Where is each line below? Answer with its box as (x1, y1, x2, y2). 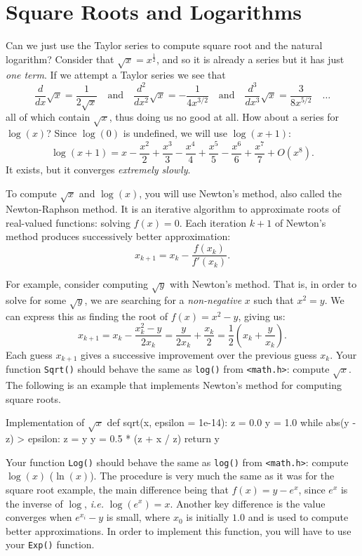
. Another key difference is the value (170, 496, 326, 510)
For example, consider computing (6, 277, 148, 291)
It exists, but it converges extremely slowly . (6, 161, 191, 176)
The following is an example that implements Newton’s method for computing (6, 378, 342, 392)
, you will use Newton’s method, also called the (139, 185, 342, 200)
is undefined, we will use (123, 126, 228, 140)
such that (253, 292, 294, 307)
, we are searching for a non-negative (84, 292, 242, 307)
